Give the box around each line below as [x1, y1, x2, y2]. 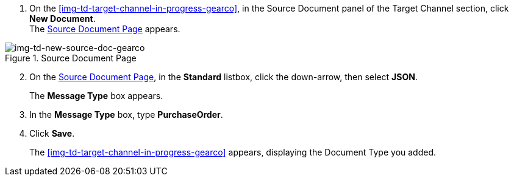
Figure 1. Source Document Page [5, 53, 137, 63]
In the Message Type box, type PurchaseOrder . [29, 109, 223, 120]
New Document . [29, 13, 96, 24]
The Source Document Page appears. [29, 24, 180, 34]
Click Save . [29, 128, 75, 138]
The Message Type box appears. [29, 90, 163, 101]
